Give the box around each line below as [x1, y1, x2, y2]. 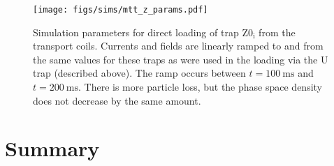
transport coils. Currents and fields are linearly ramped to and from [33, 38, 324, 53]
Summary [5, 134, 100, 163]
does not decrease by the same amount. [33, 93, 201, 107]
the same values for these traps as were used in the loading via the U [33, 52, 328, 66]
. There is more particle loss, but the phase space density [78, 80, 322, 94]
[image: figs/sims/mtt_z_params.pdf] [33, 5, 208, 15]
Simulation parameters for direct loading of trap [33, 24, 239, 39]
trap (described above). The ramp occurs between [33, 66, 246, 80]
